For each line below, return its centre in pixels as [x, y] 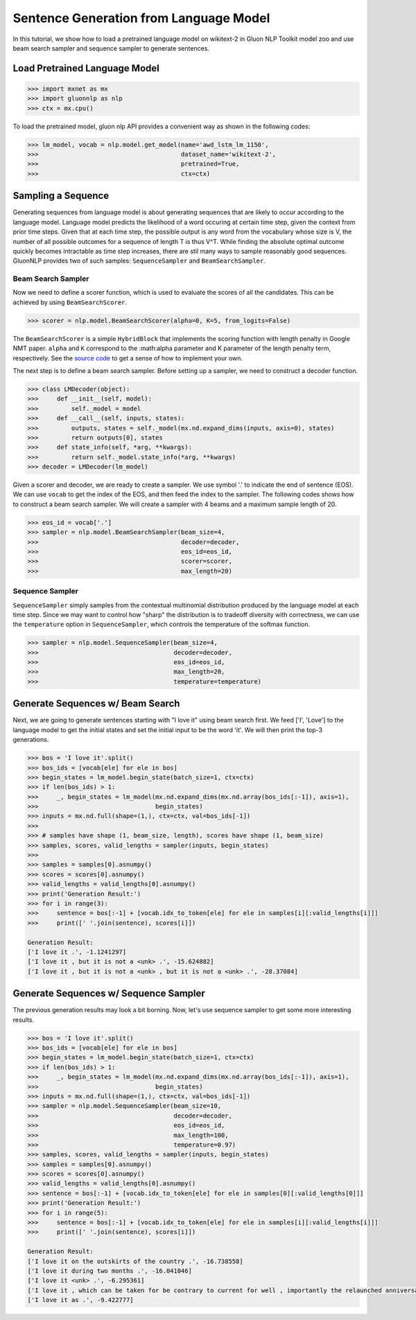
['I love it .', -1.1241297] [77, 952]
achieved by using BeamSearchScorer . [70, 302]
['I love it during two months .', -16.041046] [110, 1271]
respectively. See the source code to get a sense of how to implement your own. [128, 358]
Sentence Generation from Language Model [141, 18]
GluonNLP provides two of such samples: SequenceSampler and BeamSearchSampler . [139, 261]
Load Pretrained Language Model [86, 68]
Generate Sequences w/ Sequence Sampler [109, 994]
